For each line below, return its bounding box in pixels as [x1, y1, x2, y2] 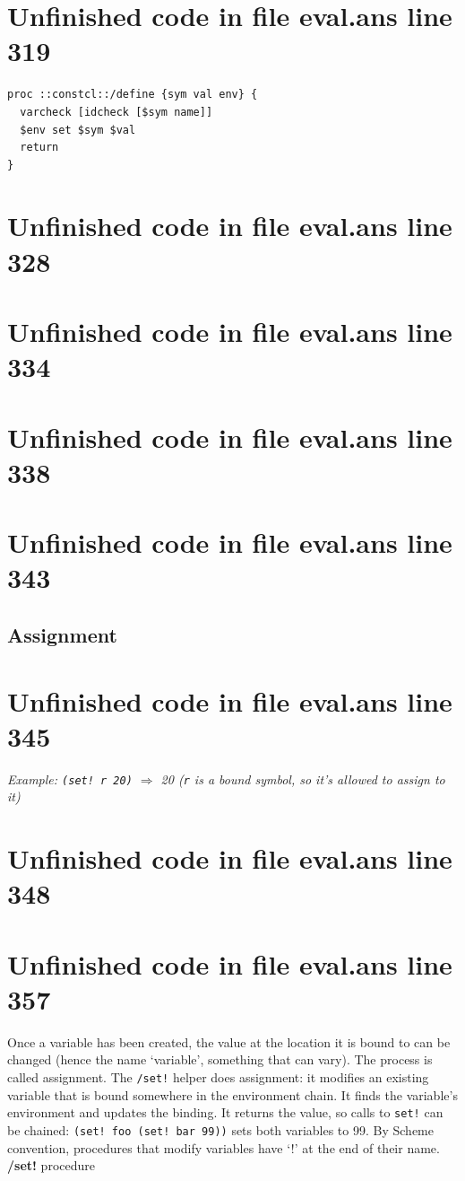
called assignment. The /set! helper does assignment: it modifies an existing [7, 1067, 429, 1086]
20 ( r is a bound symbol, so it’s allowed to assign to [160, 769, 445, 788]
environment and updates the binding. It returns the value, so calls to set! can [7, 1103, 443, 1122]
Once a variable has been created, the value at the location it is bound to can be [7, 1032, 451, 1051]
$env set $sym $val [20, 123, 136, 136]
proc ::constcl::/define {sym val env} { [7, 88, 258, 101]
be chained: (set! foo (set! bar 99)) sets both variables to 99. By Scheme [7, 1120, 434, 1139]
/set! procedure [7, 1156, 95, 1175]
